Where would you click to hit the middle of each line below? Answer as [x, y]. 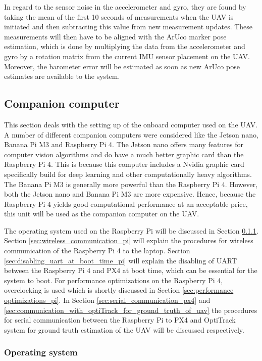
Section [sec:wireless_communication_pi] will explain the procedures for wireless [129, 240]
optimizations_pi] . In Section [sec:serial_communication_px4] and [107, 300]
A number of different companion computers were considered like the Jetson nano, [131, 134]
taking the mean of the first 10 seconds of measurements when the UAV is [119, 16]
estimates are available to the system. [62, 76]
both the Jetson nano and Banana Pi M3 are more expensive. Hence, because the [130, 194]
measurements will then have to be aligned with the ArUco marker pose [115, 36]
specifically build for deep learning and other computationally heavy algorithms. [128, 174]
